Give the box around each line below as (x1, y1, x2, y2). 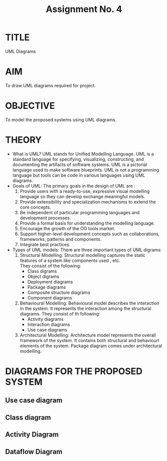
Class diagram (5, 413, 51, 422)
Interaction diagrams (27, 321, 70, 327)
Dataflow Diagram (5, 447, 62, 456)
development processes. (19, 215, 71, 221)
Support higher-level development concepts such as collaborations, (19, 231, 160, 237)
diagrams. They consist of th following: (19, 311, 100, 317)
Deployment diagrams (27, 278, 73, 284)
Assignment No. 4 (45, 4, 122, 15)
